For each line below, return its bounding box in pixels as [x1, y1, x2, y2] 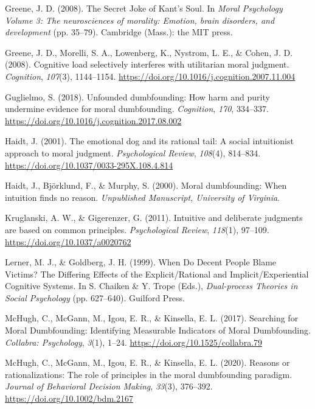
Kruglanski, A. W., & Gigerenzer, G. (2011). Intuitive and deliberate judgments [5, 211, 303, 224]
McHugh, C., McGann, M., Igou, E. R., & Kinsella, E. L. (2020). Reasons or [5, 356, 290, 369]
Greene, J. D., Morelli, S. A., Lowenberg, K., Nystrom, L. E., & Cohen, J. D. [5, 46, 293, 58]
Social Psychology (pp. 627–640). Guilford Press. [5, 291, 185, 304]
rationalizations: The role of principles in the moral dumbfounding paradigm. [5, 368, 292, 380]
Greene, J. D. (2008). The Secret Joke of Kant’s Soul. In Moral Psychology [5, 2, 283, 14]
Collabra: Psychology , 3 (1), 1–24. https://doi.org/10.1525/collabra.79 [5, 335, 263, 348]
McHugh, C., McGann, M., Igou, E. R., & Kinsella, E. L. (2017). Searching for [5, 312, 299, 324]
